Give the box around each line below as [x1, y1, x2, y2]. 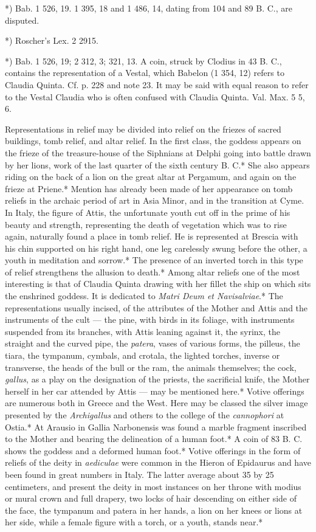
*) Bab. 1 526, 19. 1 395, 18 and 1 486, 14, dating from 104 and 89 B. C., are [5, 2, 292, 14]
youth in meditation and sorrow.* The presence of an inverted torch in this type [5, 254, 303, 266]
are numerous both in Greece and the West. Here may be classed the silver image [5, 396, 308, 409]
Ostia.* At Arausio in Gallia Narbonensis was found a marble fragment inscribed [5, 420, 307, 433]
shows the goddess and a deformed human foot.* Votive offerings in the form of [5, 444, 301, 457]
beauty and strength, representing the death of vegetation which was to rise [5, 218, 287, 230]
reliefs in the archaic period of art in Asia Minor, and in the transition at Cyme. [5, 194, 304, 207]
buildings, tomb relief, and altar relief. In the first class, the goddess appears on [5, 134, 301, 147]
